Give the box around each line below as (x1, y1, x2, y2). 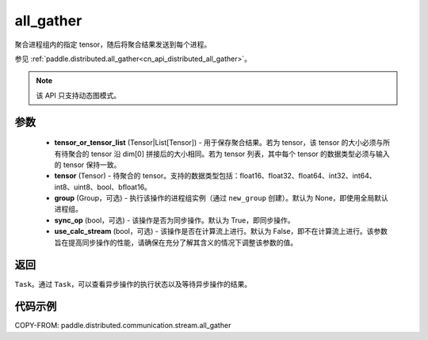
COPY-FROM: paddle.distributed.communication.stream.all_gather (14, 321, 231, 330)
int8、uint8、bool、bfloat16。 (54, 182, 152, 192)
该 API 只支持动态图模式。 (36, 90, 121, 100)
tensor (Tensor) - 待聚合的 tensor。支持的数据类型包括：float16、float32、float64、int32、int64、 (54, 171, 376, 181)
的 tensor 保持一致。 (54, 159, 121, 170)
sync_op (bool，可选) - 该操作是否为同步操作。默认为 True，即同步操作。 (54, 215, 295, 225)
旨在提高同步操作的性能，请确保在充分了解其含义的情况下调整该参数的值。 (54, 238, 297, 247)
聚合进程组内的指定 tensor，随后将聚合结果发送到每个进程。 (14, 40, 212, 49)
